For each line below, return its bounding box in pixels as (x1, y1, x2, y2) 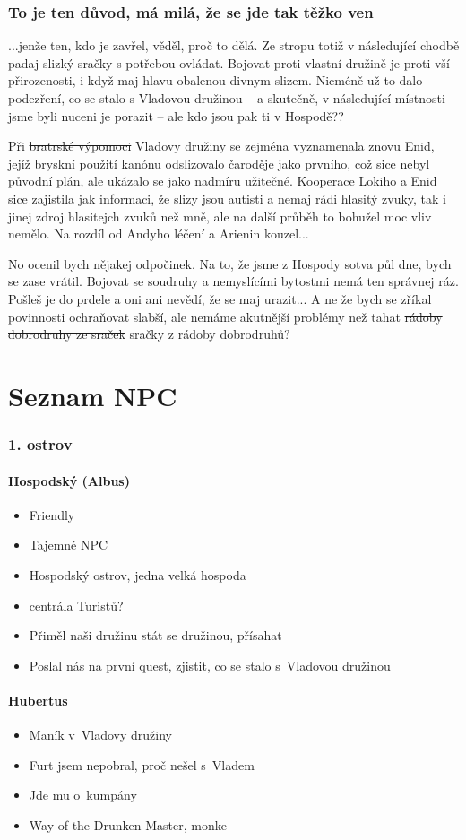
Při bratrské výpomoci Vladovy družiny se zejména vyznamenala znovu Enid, (8, 136, 435, 155)
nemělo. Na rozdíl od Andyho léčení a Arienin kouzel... (8, 224, 309, 243)
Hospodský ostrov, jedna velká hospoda (29, 565, 246, 584)
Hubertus (8, 690, 68, 709)
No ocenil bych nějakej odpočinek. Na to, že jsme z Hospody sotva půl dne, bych (8, 254, 452, 273)
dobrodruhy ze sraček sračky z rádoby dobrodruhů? (8, 325, 290, 343)
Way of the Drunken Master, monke (29, 815, 227, 834)
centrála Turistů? (29, 595, 124, 614)
